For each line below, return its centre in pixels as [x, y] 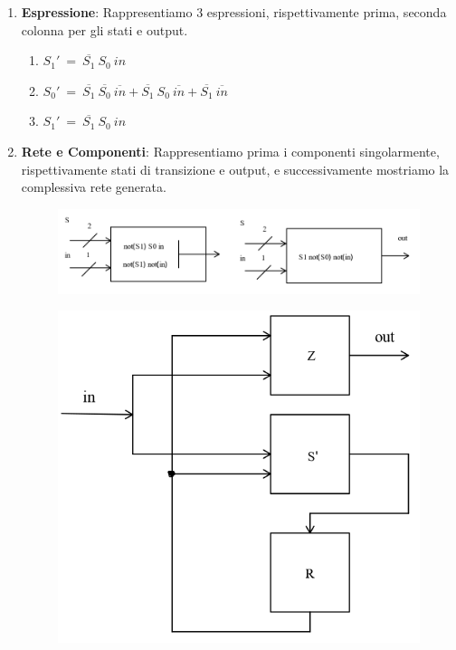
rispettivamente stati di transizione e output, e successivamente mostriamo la [235, 169]
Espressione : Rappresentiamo [107, 12]
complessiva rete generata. [94, 187]
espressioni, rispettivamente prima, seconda [327, 12]
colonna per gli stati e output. [104, 29]
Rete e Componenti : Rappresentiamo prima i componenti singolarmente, [230, 151]
